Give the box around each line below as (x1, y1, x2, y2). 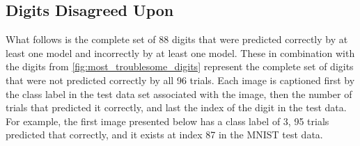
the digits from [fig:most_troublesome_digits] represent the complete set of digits (6, 59, 354, 74)
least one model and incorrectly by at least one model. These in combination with (6, 45, 355, 60)
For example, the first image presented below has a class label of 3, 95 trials (6, 113, 329, 128)
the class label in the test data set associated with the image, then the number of (6, 86, 352, 101)
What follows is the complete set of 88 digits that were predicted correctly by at (6, 32, 348, 47)
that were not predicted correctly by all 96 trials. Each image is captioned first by (6, 72, 355, 87)
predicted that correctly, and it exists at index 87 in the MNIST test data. (6, 127, 323, 142)
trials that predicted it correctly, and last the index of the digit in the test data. (6, 100, 347, 115)
